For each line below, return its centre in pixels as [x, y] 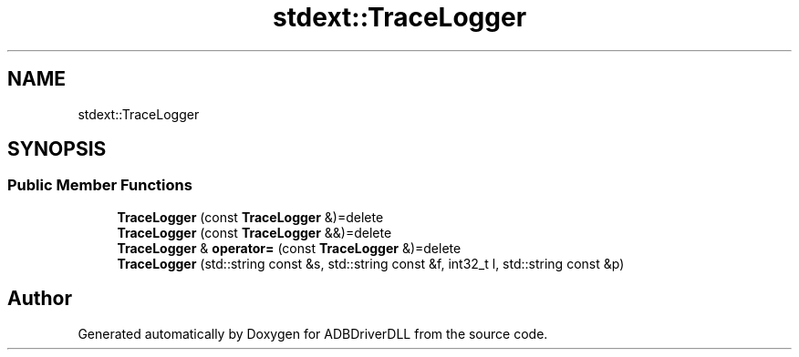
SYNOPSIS [57, 149]
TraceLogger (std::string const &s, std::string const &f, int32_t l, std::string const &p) [371, 263]
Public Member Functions [100, 185]
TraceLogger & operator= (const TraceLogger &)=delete [289, 248]
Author [40, 299]
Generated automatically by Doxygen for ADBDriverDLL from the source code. [313, 333]
